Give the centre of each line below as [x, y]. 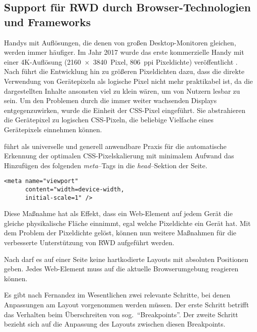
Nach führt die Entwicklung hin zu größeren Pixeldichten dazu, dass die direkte [124, 71]
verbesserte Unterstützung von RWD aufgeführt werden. [89, 242]
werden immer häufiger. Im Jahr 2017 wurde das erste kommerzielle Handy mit [124, 52]
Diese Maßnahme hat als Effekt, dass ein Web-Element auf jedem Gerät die [118, 213]
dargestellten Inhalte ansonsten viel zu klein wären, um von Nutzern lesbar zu [122, 91]
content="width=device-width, [75, 189]
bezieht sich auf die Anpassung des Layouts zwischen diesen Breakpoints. [115, 324]
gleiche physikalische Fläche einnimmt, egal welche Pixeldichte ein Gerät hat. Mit [128, 223]
